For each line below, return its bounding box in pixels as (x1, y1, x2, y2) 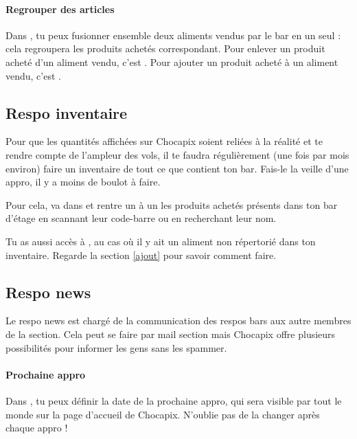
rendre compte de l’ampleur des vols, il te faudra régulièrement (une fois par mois (5, 147, 349, 161)
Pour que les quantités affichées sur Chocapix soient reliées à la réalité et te (5, 134, 323, 148)
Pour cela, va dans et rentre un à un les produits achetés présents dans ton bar (5, 197, 338, 212)
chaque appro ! (5, 420, 68, 435)
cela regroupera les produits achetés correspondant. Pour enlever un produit (5, 41, 325, 56)
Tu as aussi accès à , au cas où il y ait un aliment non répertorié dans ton (5, 234, 316, 248)
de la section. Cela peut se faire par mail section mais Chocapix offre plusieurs (5, 326, 336, 341)
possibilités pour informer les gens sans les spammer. (5, 340, 227, 354)
